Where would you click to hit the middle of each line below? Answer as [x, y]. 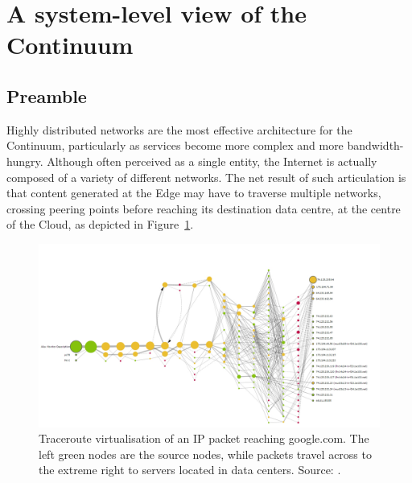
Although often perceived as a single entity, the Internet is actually [212, 161]
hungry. [25, 161]
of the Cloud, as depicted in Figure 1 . [100, 224]
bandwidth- [375, 145]
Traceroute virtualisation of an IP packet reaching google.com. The [204, 438]
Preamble [47, 95]
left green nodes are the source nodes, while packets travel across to [205, 454]
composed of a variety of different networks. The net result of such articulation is [206, 177]
